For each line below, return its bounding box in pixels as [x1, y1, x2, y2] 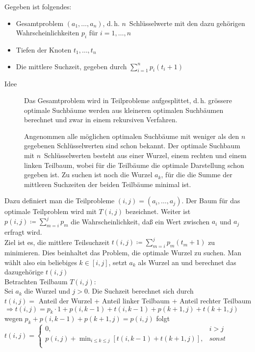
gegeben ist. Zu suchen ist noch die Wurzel [24, 169, 153, 180]
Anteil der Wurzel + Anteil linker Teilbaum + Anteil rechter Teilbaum [38, 296, 252, 306]
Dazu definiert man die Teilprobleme [4, 195, 115, 206]
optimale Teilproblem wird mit [4, 206, 97, 217]
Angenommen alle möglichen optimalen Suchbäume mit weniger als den [24, 131, 239, 141]
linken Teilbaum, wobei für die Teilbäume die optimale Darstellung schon [24, 160, 244, 170]
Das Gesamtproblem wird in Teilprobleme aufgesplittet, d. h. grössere [24, 95, 232, 105]
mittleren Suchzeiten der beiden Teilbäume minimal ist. [24, 179, 191, 189]
